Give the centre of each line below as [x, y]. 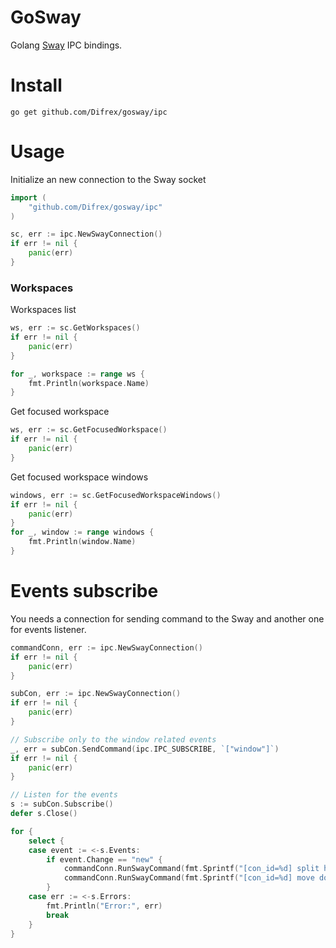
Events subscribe [84, 591]
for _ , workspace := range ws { [77, 374]
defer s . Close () [44, 814]
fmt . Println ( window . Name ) [82, 542]
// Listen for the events [64, 795]
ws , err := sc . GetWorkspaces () [75, 328]
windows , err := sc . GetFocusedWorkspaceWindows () [116, 495]
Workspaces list [43, 310]
